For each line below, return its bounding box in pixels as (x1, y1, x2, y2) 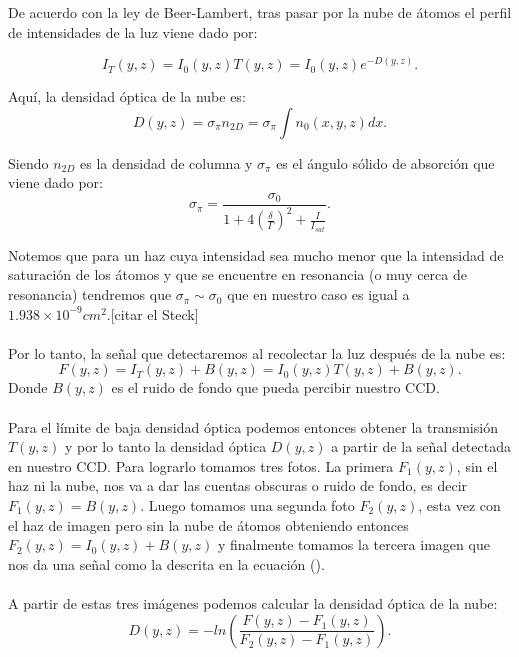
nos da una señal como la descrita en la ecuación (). (8, 553, 325, 574)
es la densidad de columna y (80, 152, 253, 173)
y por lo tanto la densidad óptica (64, 436, 267, 457)
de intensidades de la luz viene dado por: (8, 21, 258, 42)
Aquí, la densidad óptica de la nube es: (8, 86, 246, 107)
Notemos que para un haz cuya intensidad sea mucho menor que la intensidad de (8, 244, 504, 265)
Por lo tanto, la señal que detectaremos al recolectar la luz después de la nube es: (8, 342, 506, 363)
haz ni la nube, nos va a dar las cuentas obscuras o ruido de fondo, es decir (8, 475, 468, 496)
